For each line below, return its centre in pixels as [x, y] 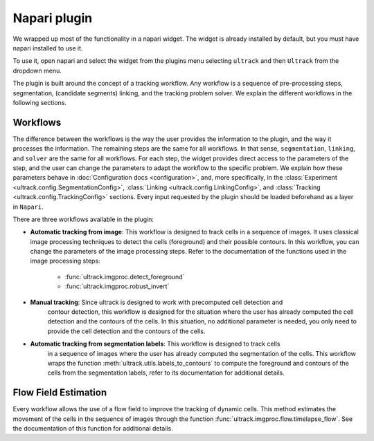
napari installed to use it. [48, 48]
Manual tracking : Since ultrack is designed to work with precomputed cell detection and [157, 302]
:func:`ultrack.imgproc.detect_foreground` [125, 276]
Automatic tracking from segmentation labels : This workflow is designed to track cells [155, 344]
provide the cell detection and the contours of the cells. [126, 331]
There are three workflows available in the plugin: [83, 219]
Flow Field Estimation [60, 393]
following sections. [40, 102]
